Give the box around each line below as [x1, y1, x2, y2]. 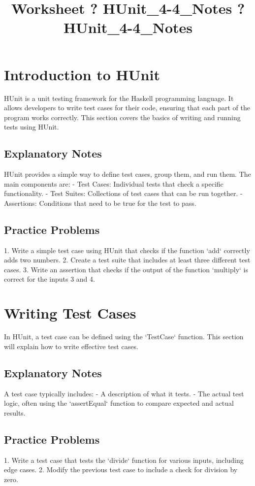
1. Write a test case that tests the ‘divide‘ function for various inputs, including [4, 454, 244, 465]
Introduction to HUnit [4, 64, 160, 84]
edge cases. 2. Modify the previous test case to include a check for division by [4, 464, 238, 475]
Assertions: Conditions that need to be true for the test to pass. [4, 197, 196, 208]
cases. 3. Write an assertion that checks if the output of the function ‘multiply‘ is [4, 264, 248, 274]
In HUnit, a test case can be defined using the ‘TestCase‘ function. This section [4, 331, 244, 342]
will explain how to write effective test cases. [4, 341, 138, 351]
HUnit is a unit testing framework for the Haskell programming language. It [4, 93, 234, 103]
